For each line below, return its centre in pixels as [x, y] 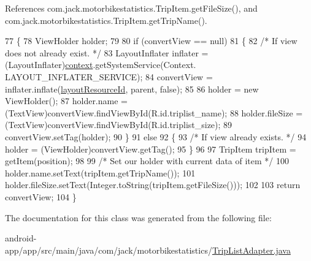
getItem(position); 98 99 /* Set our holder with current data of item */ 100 [147, 161]
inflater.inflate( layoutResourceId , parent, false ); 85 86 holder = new [132, 89]
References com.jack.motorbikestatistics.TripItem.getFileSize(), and [131, 8]
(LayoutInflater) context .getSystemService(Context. [101, 65]
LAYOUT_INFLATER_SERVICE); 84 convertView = [109, 76]
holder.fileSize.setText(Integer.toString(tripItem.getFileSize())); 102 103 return [153, 185]
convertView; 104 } [41, 196]
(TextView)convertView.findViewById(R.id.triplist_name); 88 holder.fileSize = [154, 112]
